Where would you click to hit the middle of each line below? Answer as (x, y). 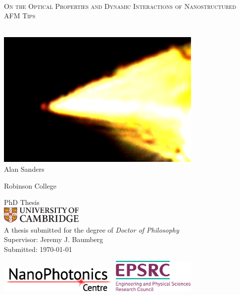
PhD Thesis (22, 202)
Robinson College (30, 185)
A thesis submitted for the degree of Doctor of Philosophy (92, 229)
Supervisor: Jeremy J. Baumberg (54, 239)
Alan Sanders (24, 169)
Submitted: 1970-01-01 (38, 249)
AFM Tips (20, 16)
